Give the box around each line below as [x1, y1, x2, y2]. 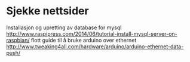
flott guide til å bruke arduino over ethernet [30, 36, 137, 44]
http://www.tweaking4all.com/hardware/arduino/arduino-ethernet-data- [6, 43, 184, 50]
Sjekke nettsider [6, 4, 89, 18]
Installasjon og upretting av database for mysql [6, 24, 122, 31]
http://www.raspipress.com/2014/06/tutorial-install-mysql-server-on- [6, 30, 177, 37]
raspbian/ [6, 36, 30, 44]
